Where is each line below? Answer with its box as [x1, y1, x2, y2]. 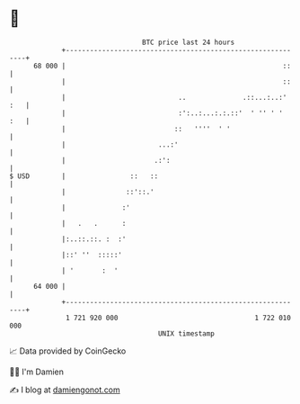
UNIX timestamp [157, 328, 216, 338]
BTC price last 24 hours [142, 38, 235, 47]
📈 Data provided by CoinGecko [9, 346, 127, 356]
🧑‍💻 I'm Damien [9, 366, 65, 377]
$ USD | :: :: [9, 171, 159, 181]
